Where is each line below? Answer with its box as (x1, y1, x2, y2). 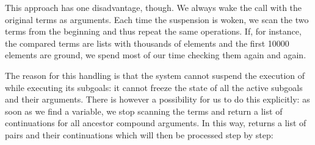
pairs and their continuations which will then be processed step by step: (5, 128, 273, 141)
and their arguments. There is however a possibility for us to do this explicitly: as (5, 93, 310, 106)
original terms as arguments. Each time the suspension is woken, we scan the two (5, 13, 309, 25)
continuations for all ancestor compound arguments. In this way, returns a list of (5, 116, 306, 129)
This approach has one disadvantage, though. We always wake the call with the (5, 1, 302, 13)
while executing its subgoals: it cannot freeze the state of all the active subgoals (5, 81, 303, 93)
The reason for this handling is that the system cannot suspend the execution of (5, 69, 305, 81)
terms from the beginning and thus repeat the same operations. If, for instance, (5, 25, 302, 38)
